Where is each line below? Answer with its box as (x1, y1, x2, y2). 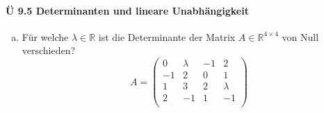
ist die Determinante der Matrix (98, 29, 236, 44)
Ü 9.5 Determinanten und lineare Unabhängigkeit (6, 3, 249, 17)
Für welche (22, 29, 69, 44)
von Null (282, 29, 319, 44)
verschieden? (22, 43, 76, 58)
